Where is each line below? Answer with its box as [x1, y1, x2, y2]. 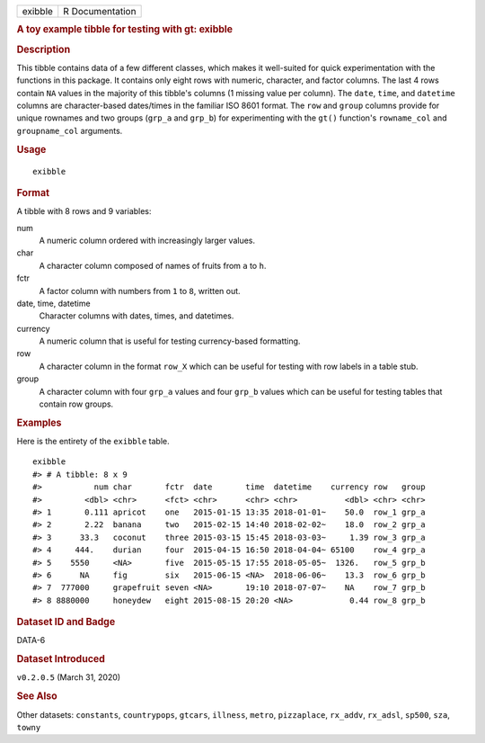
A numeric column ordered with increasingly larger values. [39, 235, 256, 246]
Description [16, 43, 71, 56]
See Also [16, 690, 57, 703]
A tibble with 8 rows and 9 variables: [16, 206, 152, 217]
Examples [16, 416, 62, 429]
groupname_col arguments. [16, 125, 123, 136]
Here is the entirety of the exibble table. [16, 436, 170, 447]
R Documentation [63, 5, 137, 17]
